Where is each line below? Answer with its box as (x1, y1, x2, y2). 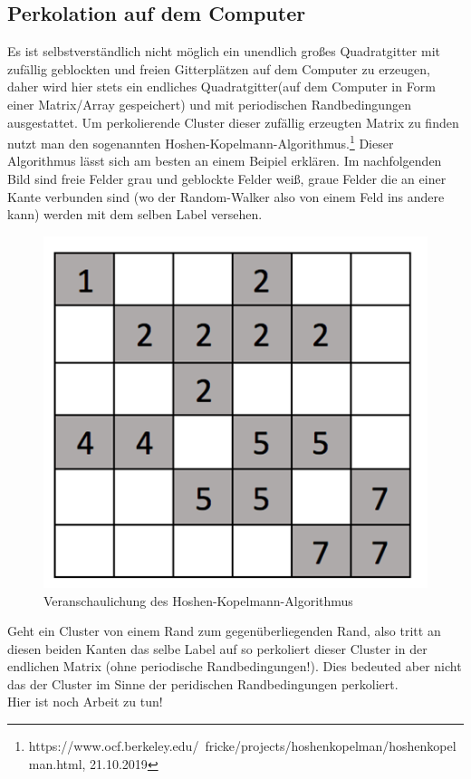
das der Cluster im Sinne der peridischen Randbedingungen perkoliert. (7, 674, 399, 693)
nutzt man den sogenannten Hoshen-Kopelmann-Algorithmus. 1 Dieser (7, 131, 394, 152)
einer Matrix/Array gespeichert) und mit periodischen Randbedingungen (7, 94, 411, 113)
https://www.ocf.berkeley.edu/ (28, 736, 199, 755)
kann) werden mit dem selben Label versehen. (7, 205, 263, 224)
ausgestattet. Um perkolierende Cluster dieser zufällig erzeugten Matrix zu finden (7, 112, 459, 131)
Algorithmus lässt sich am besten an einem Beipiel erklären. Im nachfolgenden (7, 151, 442, 170)
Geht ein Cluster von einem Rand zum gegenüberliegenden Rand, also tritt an (7, 621, 441, 640)
